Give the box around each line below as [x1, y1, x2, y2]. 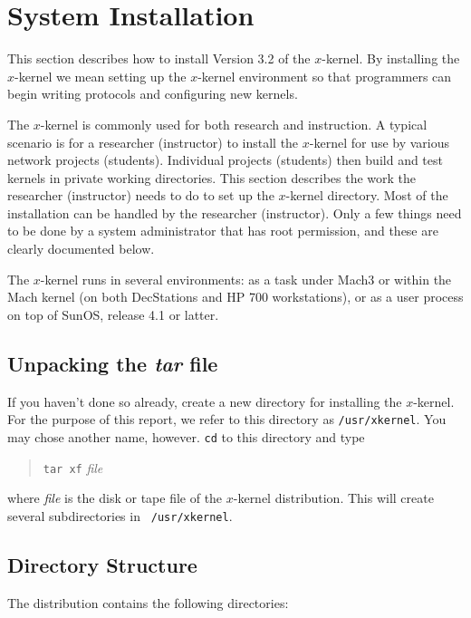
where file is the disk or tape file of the [7, 488, 223, 507]
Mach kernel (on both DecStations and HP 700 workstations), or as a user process [7, 287, 464, 306]
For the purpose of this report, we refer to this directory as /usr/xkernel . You [7, 410, 447, 429]
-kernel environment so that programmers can [197, 66, 452, 85]
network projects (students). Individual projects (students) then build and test [7, 150, 443, 169]
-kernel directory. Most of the [285, 186, 448, 205]
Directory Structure [7, 550, 197, 578]
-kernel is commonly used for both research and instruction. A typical [40, 114, 428, 133]
